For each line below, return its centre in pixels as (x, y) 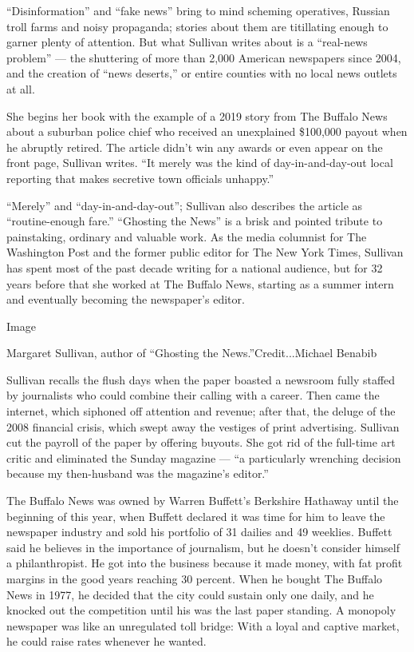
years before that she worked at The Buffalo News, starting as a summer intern (200, 283)
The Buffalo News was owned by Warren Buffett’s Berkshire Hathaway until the (203, 501)
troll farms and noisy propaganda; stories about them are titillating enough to (197, 26)
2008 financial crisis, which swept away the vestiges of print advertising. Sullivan (203, 426)
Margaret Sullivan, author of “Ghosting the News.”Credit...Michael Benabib (192, 353)
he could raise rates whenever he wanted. (106, 641)
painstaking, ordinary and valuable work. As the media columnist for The (187, 236)
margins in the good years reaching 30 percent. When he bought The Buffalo (195, 578)
